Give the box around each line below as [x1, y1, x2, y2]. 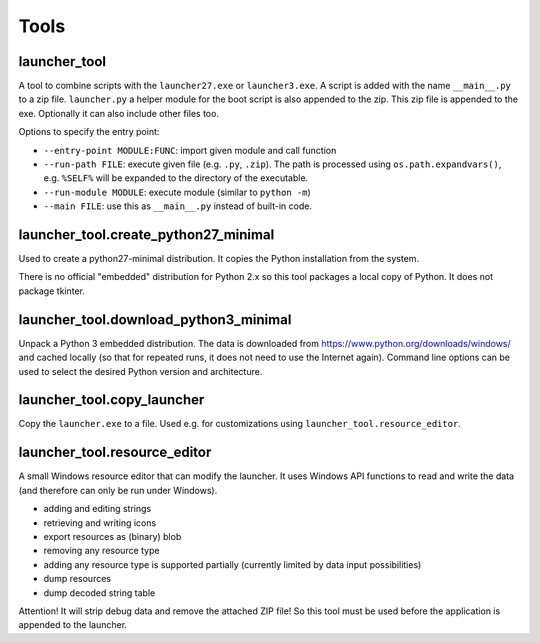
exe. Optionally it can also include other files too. [18, 107, 220, 119]
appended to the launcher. [18, 619, 128, 631]
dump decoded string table [43, 586, 156, 599]
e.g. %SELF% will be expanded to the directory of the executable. [43, 172, 309, 184]
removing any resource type [43, 545, 160, 557]
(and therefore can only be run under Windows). [18, 484, 218, 496]
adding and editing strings [43, 503, 152, 515]
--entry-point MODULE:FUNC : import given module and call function [43, 144, 337, 156]
